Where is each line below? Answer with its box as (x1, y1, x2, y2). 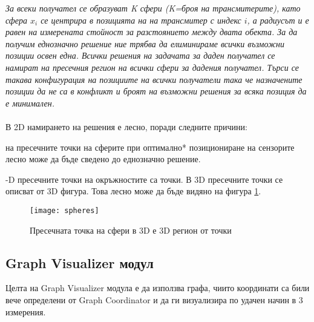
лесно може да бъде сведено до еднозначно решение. (5, 153, 201, 165)
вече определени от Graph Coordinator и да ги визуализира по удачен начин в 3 (5, 293, 303, 306)
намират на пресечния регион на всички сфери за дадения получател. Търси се (5, 61, 299, 73)
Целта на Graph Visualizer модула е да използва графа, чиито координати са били (5, 281, 310, 294)
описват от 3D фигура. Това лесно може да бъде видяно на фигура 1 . (5, 185, 261, 197)
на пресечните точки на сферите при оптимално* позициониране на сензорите (5, 140, 295, 153)
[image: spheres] (30, 206, 99, 215)
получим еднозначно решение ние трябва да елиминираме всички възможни (5, 37, 285, 50)
